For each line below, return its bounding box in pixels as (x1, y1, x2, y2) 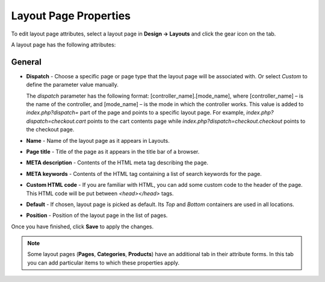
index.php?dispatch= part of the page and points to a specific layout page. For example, (26, 109, 245, 116)
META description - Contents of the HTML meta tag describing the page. (26, 159, 209, 166)
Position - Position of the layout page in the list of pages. (26, 211, 168, 219)
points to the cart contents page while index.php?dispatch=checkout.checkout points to (87, 117, 306, 125)
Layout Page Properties (11, 9, 131, 22)
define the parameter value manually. (26, 81, 119, 89)
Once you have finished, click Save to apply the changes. (11, 223, 153, 230)
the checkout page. (26, 126, 75, 133)
